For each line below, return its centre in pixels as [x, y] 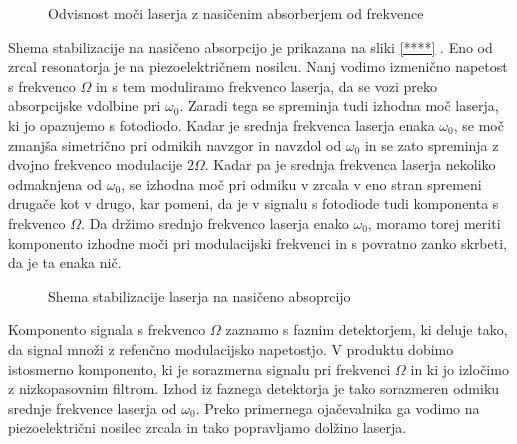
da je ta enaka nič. [65, 262]
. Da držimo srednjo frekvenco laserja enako [215, 222]
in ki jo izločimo [459, 368]
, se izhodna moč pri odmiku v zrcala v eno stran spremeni [301, 183]
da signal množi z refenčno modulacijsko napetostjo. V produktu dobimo [231, 348]
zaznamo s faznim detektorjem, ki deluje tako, [366, 329]
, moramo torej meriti [434, 222]
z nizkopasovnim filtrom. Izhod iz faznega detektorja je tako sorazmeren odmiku [254, 388]
